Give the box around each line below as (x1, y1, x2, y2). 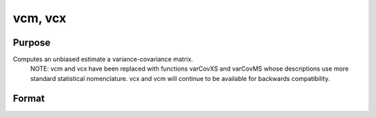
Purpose (13, 37, 51, 48)
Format (13, 92, 45, 104)
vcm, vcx (13, 10, 66, 26)
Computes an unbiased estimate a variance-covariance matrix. (13, 55, 194, 64)
